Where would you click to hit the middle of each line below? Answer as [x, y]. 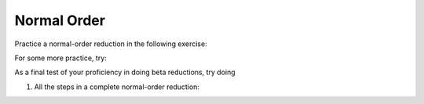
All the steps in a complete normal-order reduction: [117, 87]
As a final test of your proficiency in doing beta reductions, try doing [125, 72]
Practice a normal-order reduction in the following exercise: [111, 44]
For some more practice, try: [61, 58]
